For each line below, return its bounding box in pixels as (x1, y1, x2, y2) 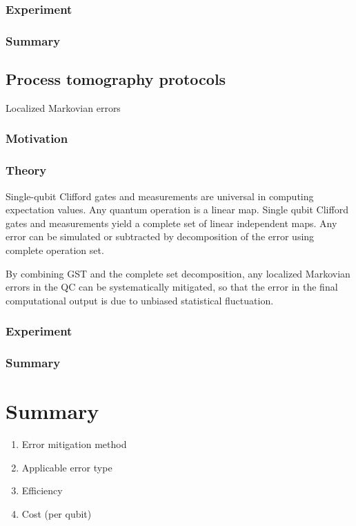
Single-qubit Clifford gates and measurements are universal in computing (6, 188, 314, 203)
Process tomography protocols (6, 68, 226, 90)
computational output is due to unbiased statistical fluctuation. (6, 293, 274, 307)
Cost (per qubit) (21, 506, 92, 520)
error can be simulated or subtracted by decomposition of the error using (6, 229, 315, 244)
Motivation (6, 130, 68, 147)
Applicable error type (21, 460, 112, 474)
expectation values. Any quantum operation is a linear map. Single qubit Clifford (6, 202, 348, 217)
